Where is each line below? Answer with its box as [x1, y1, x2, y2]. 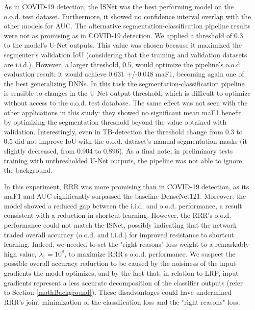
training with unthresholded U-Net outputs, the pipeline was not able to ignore [4, 155, 242, 165]
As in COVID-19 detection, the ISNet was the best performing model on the [4, 1, 234, 11]
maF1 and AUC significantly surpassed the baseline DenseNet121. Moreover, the [4, 191, 246, 201]
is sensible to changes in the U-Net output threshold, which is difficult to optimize [4, 88, 251, 98]
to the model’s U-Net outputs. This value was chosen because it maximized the [4, 40, 242, 50]
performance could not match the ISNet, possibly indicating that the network [4, 220, 237, 230]
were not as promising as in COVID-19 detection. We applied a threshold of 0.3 [4, 30, 243, 40]
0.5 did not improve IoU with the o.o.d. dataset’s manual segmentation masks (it [4, 136, 247, 146]
